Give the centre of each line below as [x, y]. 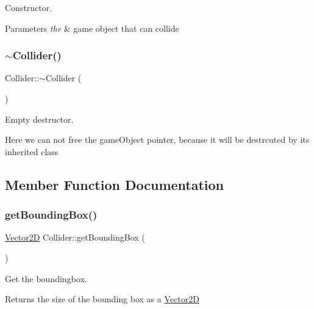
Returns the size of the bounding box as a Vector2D [102, 299]
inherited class [32, 151]
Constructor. [29, 7]
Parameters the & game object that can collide [92, 28]
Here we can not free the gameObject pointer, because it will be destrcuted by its [157, 140]
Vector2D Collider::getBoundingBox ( [75, 237]
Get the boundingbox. [46, 278]
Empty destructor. [39, 119]
